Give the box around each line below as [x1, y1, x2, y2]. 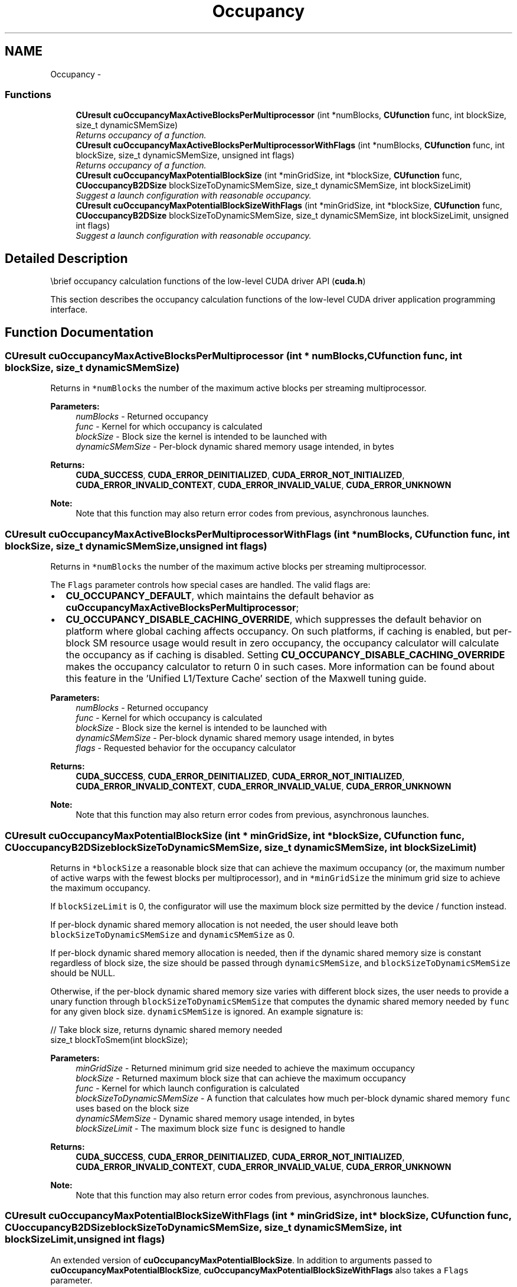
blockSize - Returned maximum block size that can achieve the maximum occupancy [76, 1072, 406, 1083]
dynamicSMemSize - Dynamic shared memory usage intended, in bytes [76, 1113, 355, 1123]
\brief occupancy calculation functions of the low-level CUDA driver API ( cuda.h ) [50, 276, 366, 287]
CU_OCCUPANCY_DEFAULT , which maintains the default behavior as [66, 590, 374, 602]
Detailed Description [5, 251, 128, 266]
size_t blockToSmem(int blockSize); [50, 1034, 188, 1045]
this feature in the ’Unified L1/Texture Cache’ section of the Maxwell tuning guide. [66, 672, 427, 685]
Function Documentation [5, 324, 153, 340]
